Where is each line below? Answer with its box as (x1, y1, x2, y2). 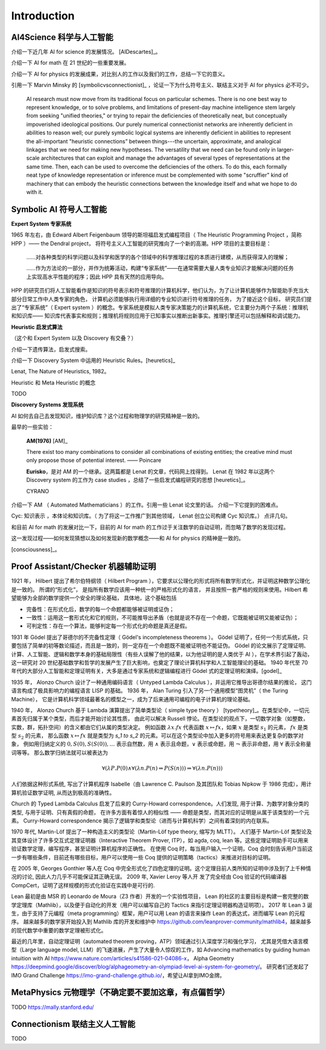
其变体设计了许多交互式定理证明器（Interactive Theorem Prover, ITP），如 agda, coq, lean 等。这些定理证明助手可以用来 (11, 836, 309, 844)
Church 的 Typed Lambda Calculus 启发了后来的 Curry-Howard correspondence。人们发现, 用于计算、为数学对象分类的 (11, 800, 309, 807)
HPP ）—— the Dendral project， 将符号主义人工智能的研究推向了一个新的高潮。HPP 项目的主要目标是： (11, 240, 272, 247)
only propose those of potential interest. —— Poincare (26, 457, 162, 464)
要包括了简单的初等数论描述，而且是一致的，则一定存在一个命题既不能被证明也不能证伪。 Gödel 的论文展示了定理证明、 (11, 642, 309, 649)
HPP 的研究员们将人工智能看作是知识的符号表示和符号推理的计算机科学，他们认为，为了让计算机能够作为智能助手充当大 (11, 287, 309, 294)
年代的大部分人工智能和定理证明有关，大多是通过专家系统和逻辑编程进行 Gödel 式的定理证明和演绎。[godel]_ (11, 668, 282, 675)
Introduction (11, 9, 75, 22)
